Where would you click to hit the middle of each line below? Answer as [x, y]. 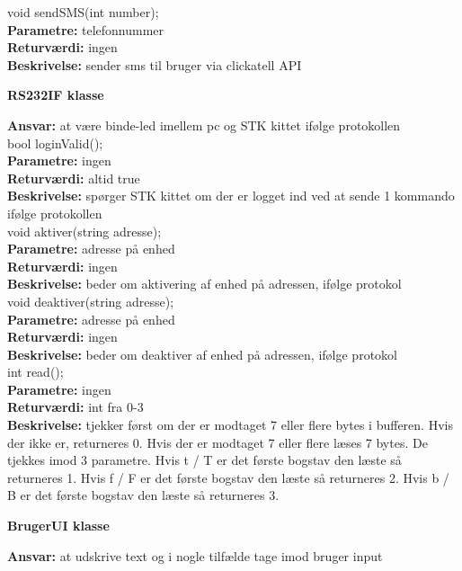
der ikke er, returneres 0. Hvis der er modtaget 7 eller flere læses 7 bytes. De [218, 442]
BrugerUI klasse [58, 526]
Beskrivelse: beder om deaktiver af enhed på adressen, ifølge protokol [202, 354]
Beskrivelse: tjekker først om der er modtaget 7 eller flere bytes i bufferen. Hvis [230, 425]
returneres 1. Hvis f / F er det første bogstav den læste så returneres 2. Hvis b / [228, 477]
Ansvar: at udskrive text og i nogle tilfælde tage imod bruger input [195, 555]
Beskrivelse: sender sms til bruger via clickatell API [155, 64]
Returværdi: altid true [74, 178]
